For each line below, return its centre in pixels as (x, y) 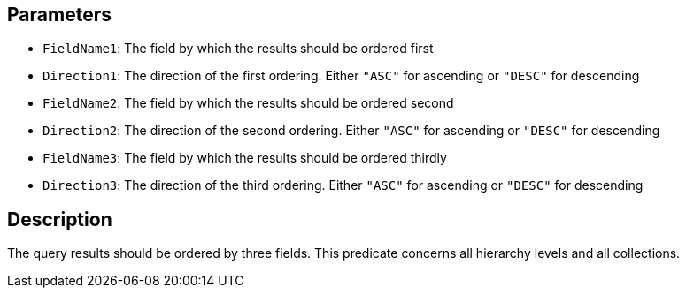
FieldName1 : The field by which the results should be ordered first (238, 49)
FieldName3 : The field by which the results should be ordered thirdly (245, 158)
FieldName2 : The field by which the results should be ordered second (248, 103)
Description (60, 219)
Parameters (59, 15)
